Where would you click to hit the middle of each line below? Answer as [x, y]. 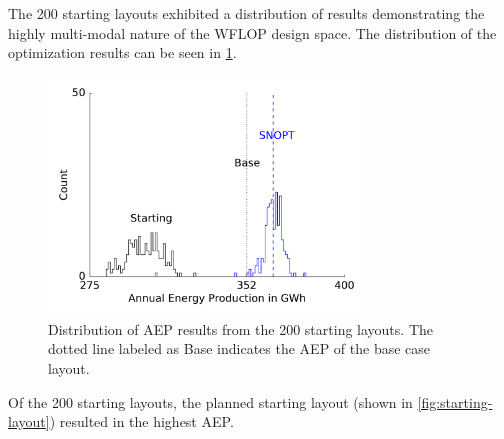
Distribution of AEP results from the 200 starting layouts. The [240, 328]
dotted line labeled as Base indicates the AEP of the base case [239, 348]
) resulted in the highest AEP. [141, 421]
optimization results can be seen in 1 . [122, 52]
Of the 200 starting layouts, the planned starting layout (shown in [210, 401]
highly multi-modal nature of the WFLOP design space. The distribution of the [252, 32]
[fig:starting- [455, 401]
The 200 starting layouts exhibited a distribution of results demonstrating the [246, 13]
